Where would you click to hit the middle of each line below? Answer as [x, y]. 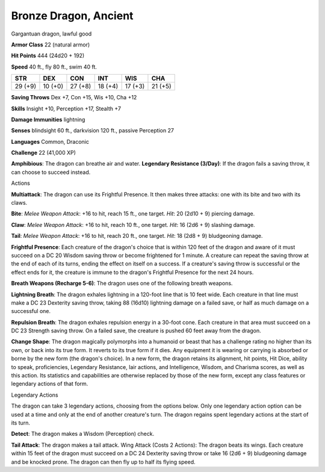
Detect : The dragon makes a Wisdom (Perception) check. [83, 434]
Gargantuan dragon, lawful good [51, 34]
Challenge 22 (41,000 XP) [44, 153]
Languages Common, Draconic [50, 141]
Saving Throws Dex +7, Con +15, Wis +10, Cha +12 [74, 98]
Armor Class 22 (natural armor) [51, 45]
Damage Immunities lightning [48, 119]
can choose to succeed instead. [51, 172]
